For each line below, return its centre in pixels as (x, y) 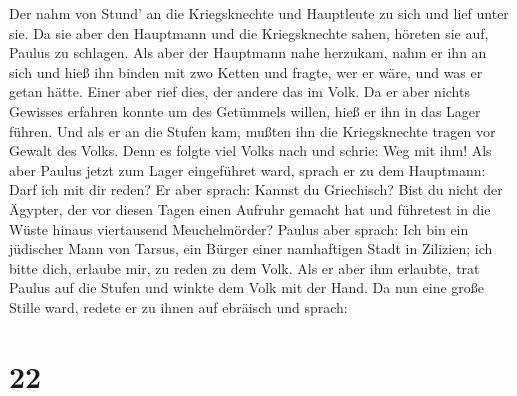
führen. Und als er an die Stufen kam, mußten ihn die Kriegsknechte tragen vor (252, 130)
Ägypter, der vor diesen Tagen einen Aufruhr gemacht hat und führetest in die (250, 208)
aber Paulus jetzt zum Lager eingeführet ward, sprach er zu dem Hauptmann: (247, 169)
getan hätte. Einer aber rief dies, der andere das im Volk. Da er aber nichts (239, 91)
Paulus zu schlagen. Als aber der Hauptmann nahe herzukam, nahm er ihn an (248, 52)
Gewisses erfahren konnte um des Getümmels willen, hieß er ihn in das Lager (245, 110)
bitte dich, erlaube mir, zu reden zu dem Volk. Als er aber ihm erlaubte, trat (244, 267)
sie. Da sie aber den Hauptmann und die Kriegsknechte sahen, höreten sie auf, (249, 32)
